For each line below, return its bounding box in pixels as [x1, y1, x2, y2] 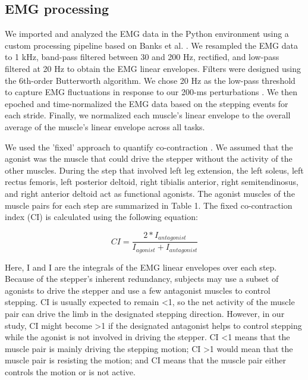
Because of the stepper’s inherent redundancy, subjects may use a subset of [5, 272, 279, 285]
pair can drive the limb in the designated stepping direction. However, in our [5, 307, 285, 320]
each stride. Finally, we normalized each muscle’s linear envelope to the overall [5, 109, 291, 121]
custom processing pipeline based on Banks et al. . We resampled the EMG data [5, 39, 298, 51]
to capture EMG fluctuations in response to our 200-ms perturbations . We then [5, 86, 298, 98]
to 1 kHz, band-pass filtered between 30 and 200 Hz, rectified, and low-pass [5, 51, 279, 63]
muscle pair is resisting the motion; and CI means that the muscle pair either [5, 354, 287, 366]
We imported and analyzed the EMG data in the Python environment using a [5, 27, 289, 40]
